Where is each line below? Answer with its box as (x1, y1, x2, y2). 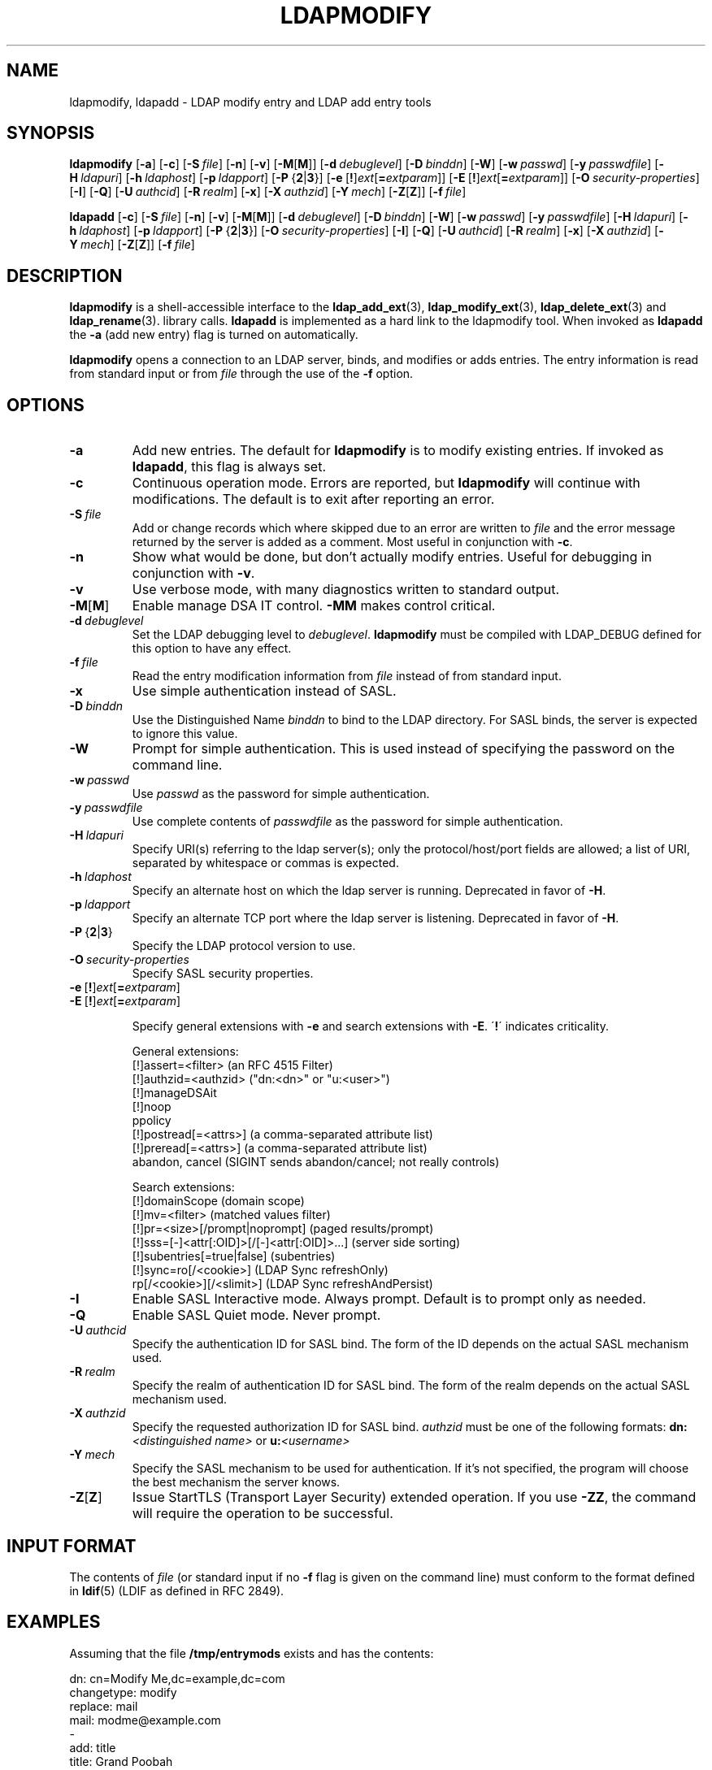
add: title (69, 1740, 116, 1755)
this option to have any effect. (132, 641, 292, 656)
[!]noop (132, 1100, 171, 1114)
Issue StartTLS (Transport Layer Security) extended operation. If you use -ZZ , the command (132, 1489, 697, 1506)
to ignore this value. (132, 727, 238, 741)
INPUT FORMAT (7, 1535, 137, 1556)
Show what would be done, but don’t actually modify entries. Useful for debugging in (132, 549, 653, 566)
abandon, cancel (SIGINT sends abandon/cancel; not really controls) (132, 1155, 500, 1169)
